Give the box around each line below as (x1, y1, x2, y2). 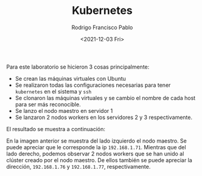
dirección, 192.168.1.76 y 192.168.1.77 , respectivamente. (6, 163, 151, 170)
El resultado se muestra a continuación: (6, 125, 105, 132)
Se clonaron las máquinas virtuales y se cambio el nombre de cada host (15, 94, 196, 101)
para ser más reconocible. (15, 101, 81, 108)
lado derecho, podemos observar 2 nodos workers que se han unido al (6, 150, 184, 157)
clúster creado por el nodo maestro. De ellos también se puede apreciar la (6, 156, 193, 164)
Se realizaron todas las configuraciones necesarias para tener (15, 81, 171, 89)
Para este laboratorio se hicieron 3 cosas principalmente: (6, 63, 150, 70)
